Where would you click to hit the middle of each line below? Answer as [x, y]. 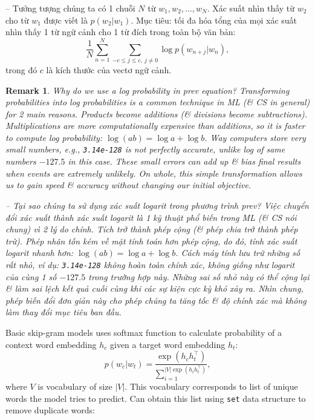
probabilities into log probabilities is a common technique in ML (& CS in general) [158, 102]
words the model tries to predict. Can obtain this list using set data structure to [156, 398]
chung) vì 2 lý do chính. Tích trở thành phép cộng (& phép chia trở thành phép [152, 229]
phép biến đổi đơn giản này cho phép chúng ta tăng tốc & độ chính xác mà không [156, 300]
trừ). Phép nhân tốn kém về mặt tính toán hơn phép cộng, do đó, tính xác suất [151, 241]
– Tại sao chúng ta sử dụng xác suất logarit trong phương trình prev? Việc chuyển [157, 205]
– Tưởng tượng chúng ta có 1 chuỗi [70, 8]
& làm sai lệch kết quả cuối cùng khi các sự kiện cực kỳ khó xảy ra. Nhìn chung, [154, 288]
